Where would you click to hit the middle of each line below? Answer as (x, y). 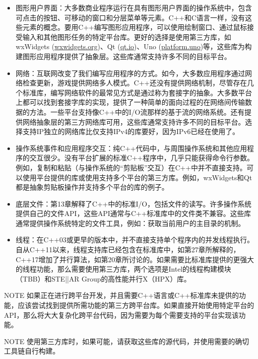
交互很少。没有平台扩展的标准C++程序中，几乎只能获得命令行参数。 (142, 158)
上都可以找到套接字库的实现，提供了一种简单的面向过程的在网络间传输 (130, 102)
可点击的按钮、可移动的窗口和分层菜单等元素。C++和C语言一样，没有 (130, 17)
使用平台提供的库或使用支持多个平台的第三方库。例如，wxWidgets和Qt (137, 177)
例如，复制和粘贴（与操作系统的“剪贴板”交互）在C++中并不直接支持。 (131, 167)
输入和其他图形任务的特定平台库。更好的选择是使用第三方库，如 (127, 36)
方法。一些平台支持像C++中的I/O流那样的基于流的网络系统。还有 (137, 111)
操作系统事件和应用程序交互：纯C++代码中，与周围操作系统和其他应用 (131, 148)
